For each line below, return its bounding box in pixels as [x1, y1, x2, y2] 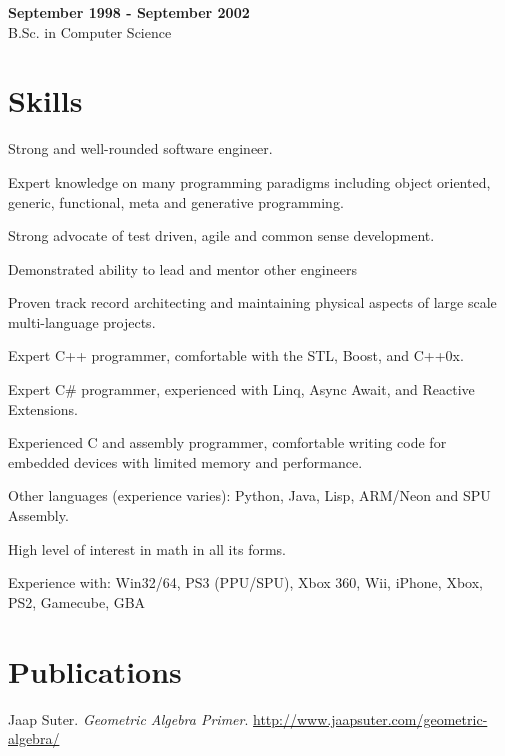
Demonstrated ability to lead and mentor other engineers [8, 258, 357, 279]
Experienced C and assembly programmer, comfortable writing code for [8, 432, 447, 453]
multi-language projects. [8, 311, 156, 332]
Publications [8, 650, 182, 691]
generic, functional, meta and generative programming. [8, 191, 344, 212]
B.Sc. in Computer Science [8, 21, 172, 42]
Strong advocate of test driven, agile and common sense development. [8, 225, 435, 246]
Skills [8, 80, 83, 121]
